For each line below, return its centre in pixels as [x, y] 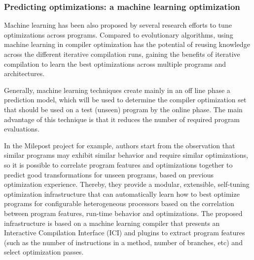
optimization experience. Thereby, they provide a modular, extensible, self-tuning [127, 184]
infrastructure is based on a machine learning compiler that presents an [112, 223]
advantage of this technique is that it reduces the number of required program [122, 119]
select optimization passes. [44, 252]
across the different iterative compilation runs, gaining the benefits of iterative [122, 54]
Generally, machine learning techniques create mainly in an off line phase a [117, 90]
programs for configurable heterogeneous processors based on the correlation [119, 203]
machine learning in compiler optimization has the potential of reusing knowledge [127, 44]
